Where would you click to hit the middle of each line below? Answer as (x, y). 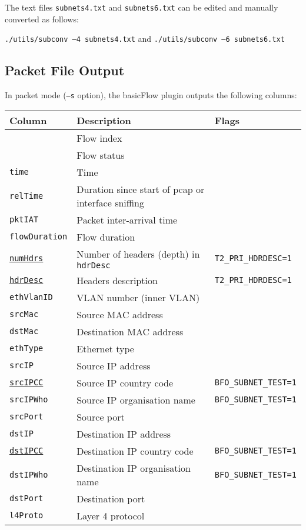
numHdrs (26, 259)
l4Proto (26, 516)
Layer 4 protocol (111, 515)
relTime (26, 196)
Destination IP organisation (134, 468)
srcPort (26, 417)
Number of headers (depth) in (138, 254)
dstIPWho (29, 474)
